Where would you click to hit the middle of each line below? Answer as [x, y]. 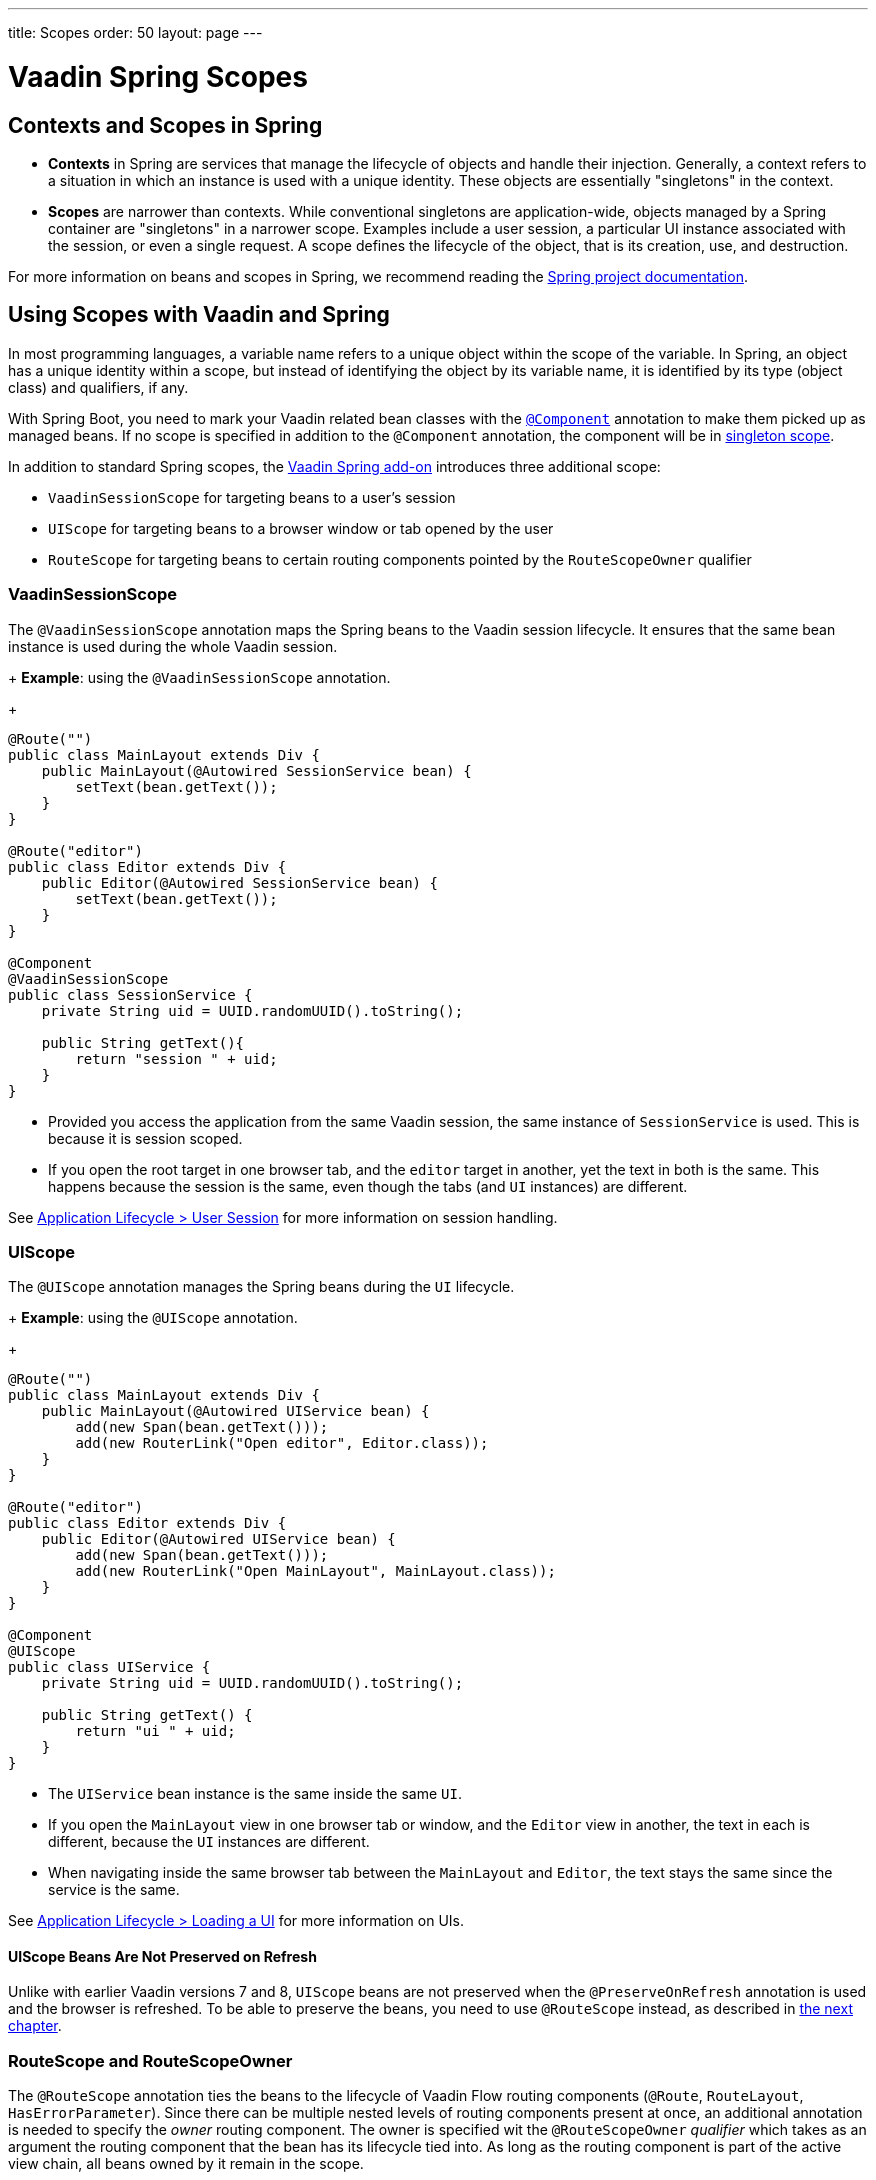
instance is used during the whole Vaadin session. [173, 646]
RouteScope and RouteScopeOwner [150, 2060]
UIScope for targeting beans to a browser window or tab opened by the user [301, 528]
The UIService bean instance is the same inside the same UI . [255, 1794]
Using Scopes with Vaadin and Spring [199, 315]
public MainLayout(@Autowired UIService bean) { [235, 1411]
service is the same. [114, 1890]
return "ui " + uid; [155, 1731]
